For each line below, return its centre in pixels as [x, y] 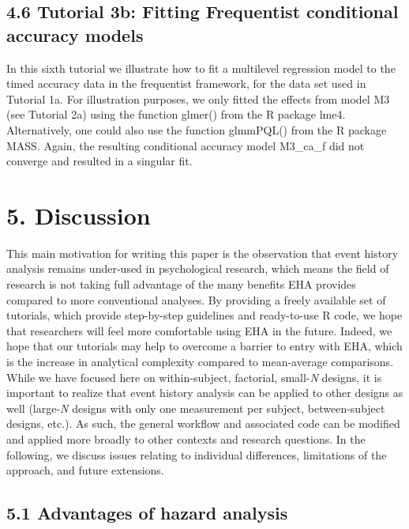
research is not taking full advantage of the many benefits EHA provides [181, 284]
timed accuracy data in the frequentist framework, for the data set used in [186, 83]
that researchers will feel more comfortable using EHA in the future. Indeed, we [199, 330]
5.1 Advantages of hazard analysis [147, 513]
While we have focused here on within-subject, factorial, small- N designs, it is [194, 377]
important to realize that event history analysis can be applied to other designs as [205, 393]
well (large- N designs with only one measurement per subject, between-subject [196, 408]
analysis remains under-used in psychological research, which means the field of [198, 268]
